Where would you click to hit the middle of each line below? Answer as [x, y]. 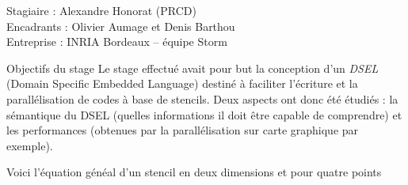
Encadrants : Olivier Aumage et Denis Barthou [121, 26]
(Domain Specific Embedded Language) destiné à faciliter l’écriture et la [182, 83]
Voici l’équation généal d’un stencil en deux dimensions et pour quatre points [194, 172]
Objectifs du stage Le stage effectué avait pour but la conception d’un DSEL [193, 68]
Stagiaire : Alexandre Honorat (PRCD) [101, 10]
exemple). [30, 145]
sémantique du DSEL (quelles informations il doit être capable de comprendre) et [204, 114]
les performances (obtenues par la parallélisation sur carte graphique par [183, 130]
